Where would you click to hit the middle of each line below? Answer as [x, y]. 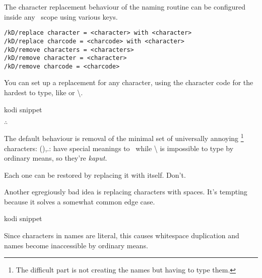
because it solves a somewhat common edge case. [80, 201]
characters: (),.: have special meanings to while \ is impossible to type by [119, 148]
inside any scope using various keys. [61, 16]
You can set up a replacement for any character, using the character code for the [129, 82]
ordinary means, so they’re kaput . [56, 158]
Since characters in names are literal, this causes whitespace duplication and [122, 235]
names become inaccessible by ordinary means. [76, 245]
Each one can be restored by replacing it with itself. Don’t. [95, 175]
